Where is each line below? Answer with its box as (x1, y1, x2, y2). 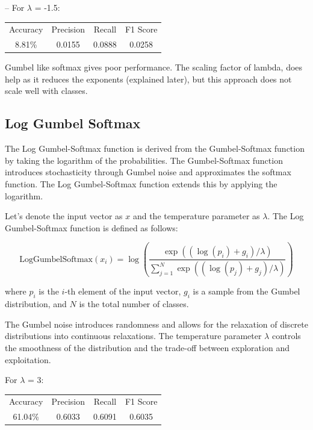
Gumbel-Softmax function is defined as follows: (5, 221, 178, 234)
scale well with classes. (5, 84, 88, 97)
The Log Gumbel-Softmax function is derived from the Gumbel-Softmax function (5, 142, 305, 155)
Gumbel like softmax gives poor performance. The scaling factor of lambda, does (5, 61, 303, 73)
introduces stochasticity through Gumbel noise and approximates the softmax (5, 166, 291, 178)
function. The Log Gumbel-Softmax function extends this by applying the (5, 178, 277, 190)
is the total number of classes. (79, 298, 189, 310)
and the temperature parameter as (132, 210, 260, 222)
